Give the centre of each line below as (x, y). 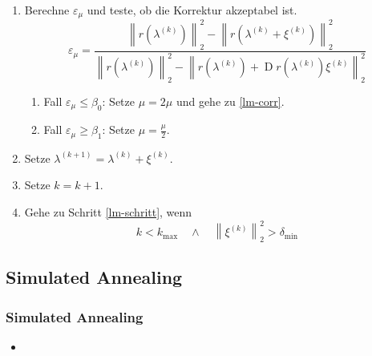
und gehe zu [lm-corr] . (230, 101)
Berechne (47, 10)
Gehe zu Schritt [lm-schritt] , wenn (108, 212)
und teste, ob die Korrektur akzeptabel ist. (192, 10)
